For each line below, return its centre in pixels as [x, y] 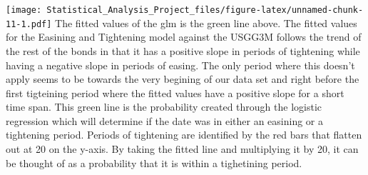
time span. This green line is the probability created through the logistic [164, 107]
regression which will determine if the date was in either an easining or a [164, 120]
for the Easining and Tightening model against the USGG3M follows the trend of [184, 37]
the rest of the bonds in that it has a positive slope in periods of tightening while [183, 50]
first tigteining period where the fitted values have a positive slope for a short [175, 92]
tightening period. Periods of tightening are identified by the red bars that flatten [184, 135]
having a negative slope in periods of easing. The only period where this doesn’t [180, 65]
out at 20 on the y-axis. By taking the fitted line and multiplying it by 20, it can [182, 149]
